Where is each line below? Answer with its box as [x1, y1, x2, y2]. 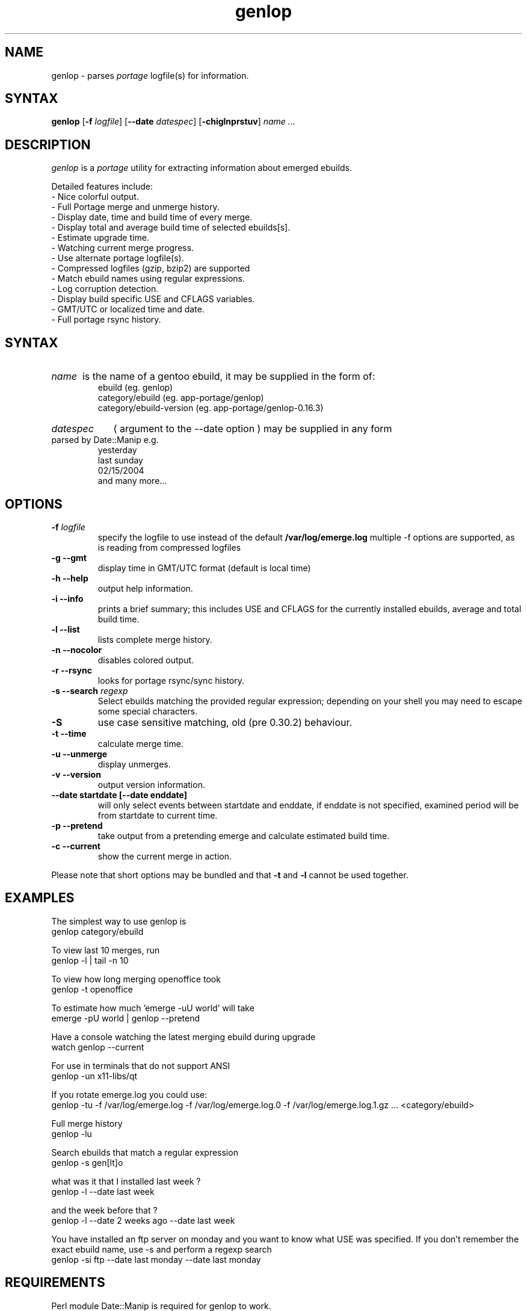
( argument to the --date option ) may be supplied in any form [113, 423, 392, 435]
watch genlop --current [51, 1041, 144, 1052]
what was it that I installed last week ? [51, 1176, 201, 1186]
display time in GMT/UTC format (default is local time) [97, 562, 311, 573]
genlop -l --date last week [51, 1186, 155, 1197]
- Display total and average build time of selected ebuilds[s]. [51, 222, 291, 233]
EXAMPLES [5, 890, 75, 906]
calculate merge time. [97, 738, 183, 749]
